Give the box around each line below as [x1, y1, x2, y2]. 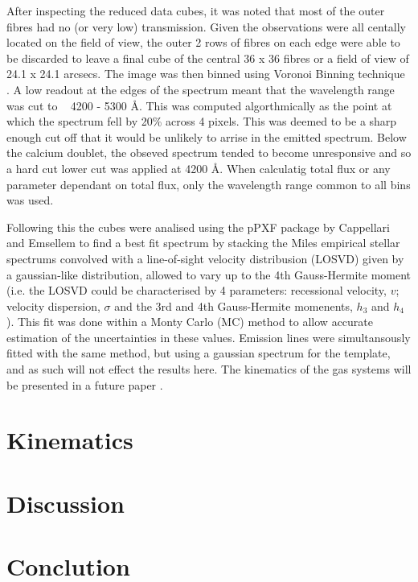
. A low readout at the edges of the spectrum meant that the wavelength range [6, 80, 395, 97]
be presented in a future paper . [6, 376, 163, 393]
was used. [6, 192, 54, 208]
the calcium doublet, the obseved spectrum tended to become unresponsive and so [6, 144, 412, 161]
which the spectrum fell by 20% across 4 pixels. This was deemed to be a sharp [6, 113, 397, 130]
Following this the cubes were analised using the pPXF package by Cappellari [6, 218, 390, 235]
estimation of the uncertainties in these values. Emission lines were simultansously [6, 328, 411, 345]
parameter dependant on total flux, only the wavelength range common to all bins [6, 175, 411, 192]
